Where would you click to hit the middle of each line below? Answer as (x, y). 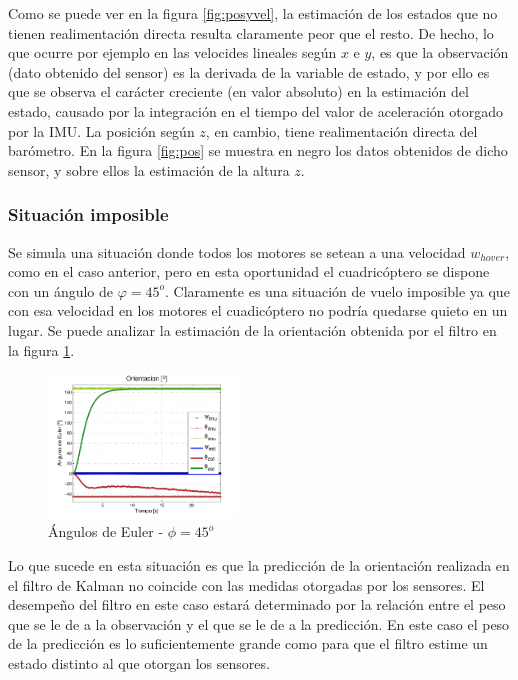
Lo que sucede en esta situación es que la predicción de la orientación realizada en (259, 564)
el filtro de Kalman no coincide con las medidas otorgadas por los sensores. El (246, 584)
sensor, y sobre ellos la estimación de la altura (149, 169)
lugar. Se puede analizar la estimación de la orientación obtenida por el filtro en (252, 329)
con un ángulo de (61, 290)
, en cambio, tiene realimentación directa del (341, 130)
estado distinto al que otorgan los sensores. (139, 662)
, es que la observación (440, 52)
